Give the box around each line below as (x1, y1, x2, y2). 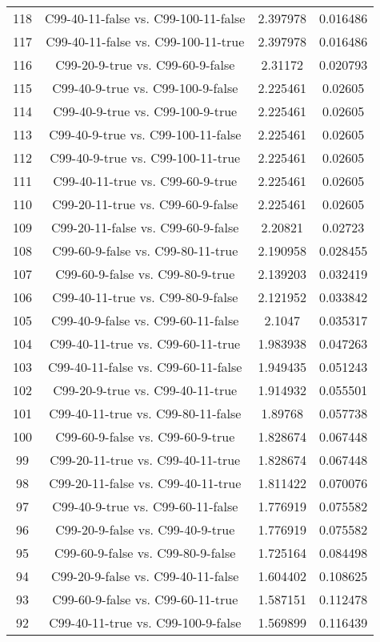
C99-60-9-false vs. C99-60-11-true (52, 590, 238, 608)
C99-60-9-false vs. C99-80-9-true (55, 264, 235, 283)
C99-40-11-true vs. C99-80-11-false (49, 404, 242, 422)
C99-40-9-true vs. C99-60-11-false (52, 497, 238, 515)
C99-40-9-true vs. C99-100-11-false (49, 125, 242, 143)
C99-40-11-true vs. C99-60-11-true (50, 334, 241, 353)
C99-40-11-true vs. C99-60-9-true (53, 172, 238, 190)
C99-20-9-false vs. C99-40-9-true (55, 520, 235, 539)
